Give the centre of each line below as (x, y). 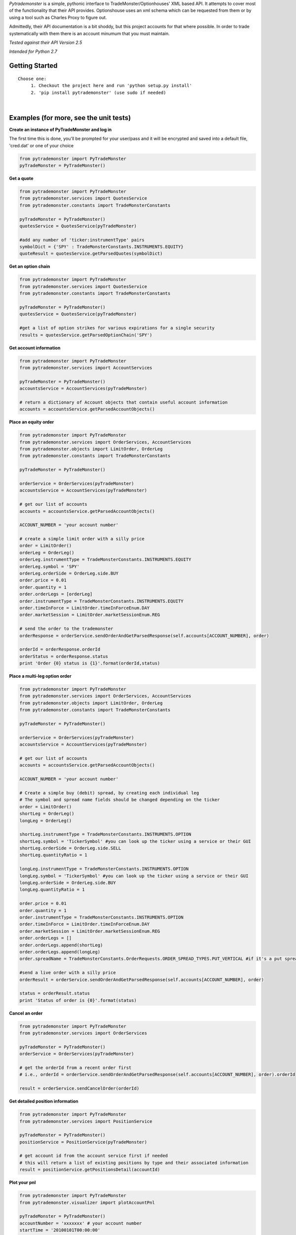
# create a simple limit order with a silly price (82, 539)
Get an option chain (30, 266)
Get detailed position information (44, 1101)
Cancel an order (26, 1013)
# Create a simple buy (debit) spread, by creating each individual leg (109, 793)
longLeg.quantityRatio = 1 (52, 890)
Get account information (35, 348)
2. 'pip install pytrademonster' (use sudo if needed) (98, 92)
